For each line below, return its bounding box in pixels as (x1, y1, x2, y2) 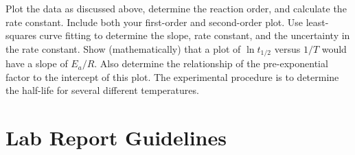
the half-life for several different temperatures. (5, 83, 199, 97)
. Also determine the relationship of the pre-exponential (94, 56, 328, 71)
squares (5, 28, 36, 43)
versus (274, 41, 301, 56)
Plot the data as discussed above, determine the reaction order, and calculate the (5, 1, 347, 15)
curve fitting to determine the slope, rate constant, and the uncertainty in (39, 28, 350, 43)
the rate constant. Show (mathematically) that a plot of (5, 41, 241, 56)
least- (306, 14, 329, 29)
